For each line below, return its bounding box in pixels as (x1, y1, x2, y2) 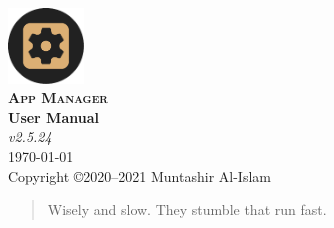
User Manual (8, 106, 99, 127)
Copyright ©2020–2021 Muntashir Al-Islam (8, 165, 271, 186)
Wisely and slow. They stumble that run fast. (47, 199, 327, 220)
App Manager (8, 87, 108, 108)
